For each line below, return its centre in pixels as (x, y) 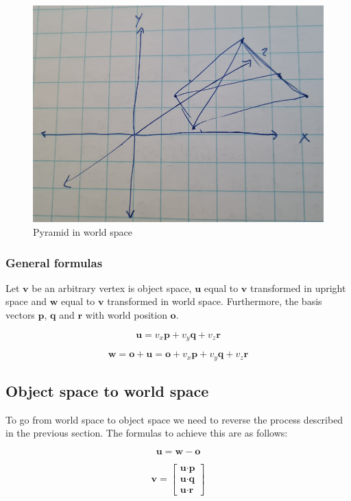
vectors (20, 315)
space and (26, 301)
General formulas (54, 262)
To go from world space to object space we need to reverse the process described (174, 419)
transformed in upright (298, 288)
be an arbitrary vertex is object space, (112, 288)
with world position (126, 315)
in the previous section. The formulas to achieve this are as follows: (147, 433)
